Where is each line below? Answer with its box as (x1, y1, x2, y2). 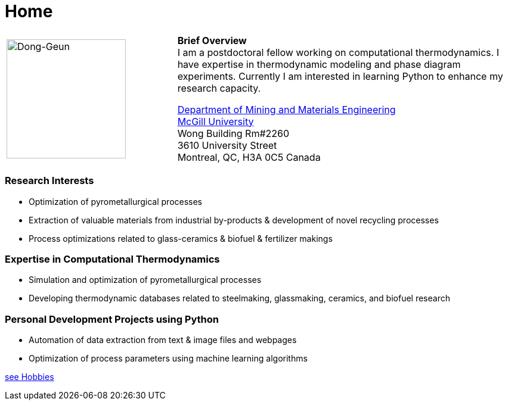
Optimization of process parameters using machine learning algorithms (29, 353, 308, 363)
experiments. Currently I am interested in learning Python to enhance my (177, 70, 503, 82)
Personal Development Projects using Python (5, 313, 219, 325)
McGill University (177, 115, 254, 127)
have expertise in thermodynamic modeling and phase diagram (177, 58, 461, 70)
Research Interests (5, 175, 94, 187)
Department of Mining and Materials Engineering (177, 103, 396, 116)
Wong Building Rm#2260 (177, 127, 290, 139)
